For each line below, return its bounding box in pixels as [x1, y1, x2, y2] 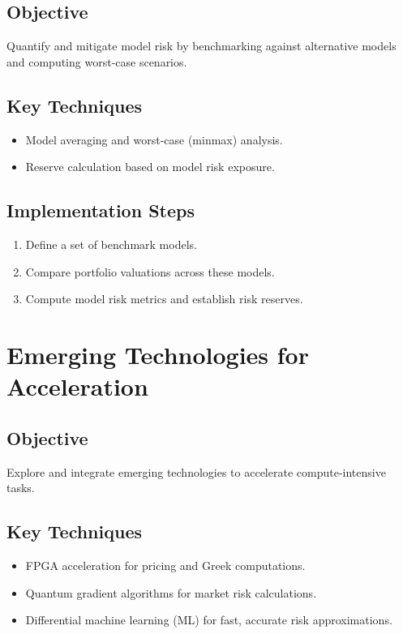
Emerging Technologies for [6, 337, 309, 371]
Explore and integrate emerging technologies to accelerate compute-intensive [6, 463, 386, 480]
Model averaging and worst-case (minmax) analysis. [25, 131, 283, 148]
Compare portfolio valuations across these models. [25, 263, 275, 280]
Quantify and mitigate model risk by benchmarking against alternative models [6, 37, 397, 54]
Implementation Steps [6, 198, 195, 223]
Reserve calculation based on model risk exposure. [25, 158, 275, 175]
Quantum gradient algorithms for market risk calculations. [25, 584, 317, 601]
